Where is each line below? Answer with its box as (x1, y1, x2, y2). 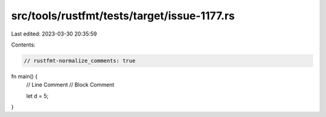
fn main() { (11, 72, 38, 80)
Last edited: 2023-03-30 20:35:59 (11, 30, 97, 37)
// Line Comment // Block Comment (26, 81, 115, 89)
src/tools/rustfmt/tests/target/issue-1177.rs (11, 9, 235, 22)
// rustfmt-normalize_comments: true (24, 57, 136, 64)
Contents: (11, 41, 36, 48)
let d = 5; (26, 92, 49, 100)
